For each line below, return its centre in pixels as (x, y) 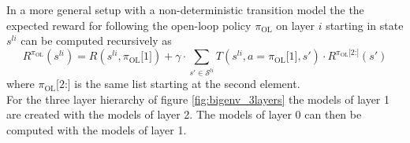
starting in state (365, 25)
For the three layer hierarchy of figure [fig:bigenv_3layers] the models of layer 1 (198, 99)
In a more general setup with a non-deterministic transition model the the (185, 9)
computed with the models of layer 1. (97, 129)
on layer (295, 25)
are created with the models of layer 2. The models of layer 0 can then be (184, 114)
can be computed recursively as (96, 40)
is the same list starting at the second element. (187, 84)
